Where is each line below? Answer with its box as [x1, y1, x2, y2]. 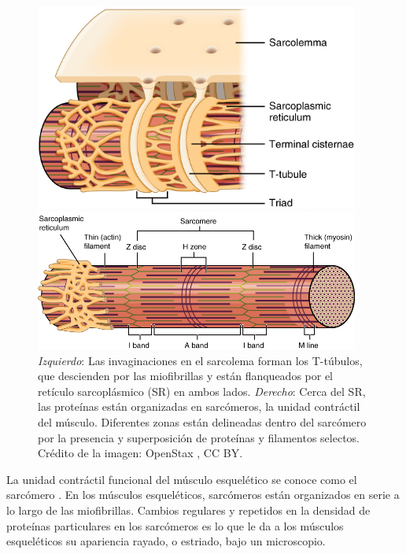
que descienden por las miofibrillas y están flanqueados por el [38, 367, 334, 384]
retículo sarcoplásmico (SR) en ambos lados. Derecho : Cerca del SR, [38, 382, 366, 399]
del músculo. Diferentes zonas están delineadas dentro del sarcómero [38, 413, 367, 430]
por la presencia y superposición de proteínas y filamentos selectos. [38, 429, 360, 445]
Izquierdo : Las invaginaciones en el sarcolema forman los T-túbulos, [38, 352, 363, 368]
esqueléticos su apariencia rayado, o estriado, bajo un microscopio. [6, 533, 326, 549]
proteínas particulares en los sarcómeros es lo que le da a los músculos [6, 517, 344, 534]
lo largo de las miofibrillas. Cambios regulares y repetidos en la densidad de [6, 501, 371, 518]
